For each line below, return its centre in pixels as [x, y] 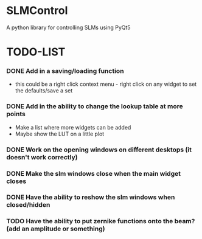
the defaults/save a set [44, 91]
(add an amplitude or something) [56, 229]
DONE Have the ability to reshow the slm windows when [91, 197]
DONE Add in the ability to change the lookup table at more [95, 106]
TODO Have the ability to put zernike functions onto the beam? [101, 221]
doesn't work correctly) [42, 157]
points [16, 114]
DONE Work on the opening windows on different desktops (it [99, 150]
